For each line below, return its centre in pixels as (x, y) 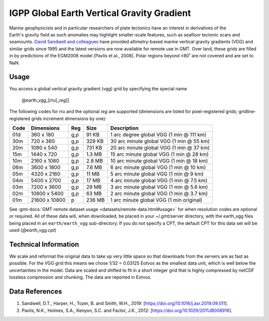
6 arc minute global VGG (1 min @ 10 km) (158, 167)
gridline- (247, 112)
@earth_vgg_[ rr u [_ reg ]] (46, 100)
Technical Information (44, 244)
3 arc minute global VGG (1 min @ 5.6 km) (159, 187)
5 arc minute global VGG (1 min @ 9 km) (157, 173)
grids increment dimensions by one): (69, 118)
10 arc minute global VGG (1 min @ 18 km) (159, 160)
